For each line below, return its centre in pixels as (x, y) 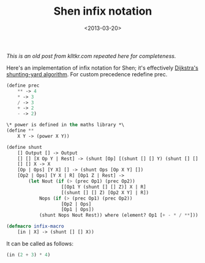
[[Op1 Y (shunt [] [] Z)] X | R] (104, 187)
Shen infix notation (103, 11)
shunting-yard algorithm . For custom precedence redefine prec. (87, 74)
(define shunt (24, 147)
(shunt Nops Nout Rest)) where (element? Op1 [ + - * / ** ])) (119, 215)
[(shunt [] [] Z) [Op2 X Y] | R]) (105, 193)
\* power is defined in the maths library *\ (65, 125)
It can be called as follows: (40, 243)
